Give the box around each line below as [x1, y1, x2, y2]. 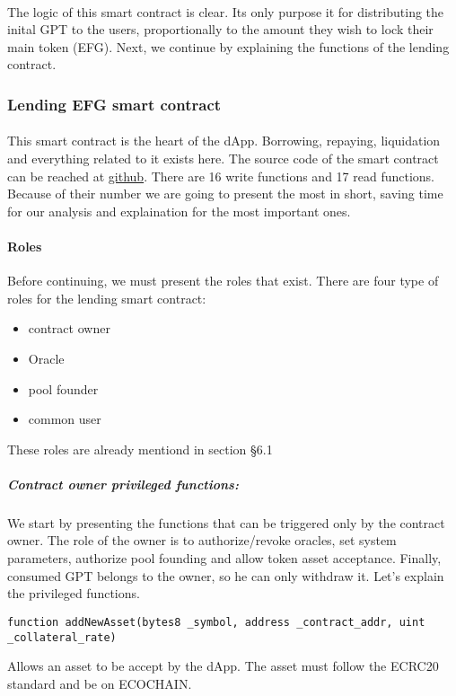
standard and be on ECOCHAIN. [7, 674, 192, 692]
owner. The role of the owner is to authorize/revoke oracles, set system [7, 531, 397, 550]
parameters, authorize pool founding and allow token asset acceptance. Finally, [7, 549, 442, 568]
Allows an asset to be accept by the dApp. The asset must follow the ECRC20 [7, 656, 439, 675]
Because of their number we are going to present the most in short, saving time [7, 184, 443, 203]
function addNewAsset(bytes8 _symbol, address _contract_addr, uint [7, 615, 425, 629]
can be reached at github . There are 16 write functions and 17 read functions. [7, 166, 434, 185]
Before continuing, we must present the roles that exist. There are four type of [7, 271, 439, 290]
